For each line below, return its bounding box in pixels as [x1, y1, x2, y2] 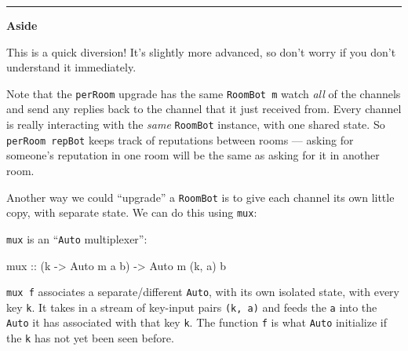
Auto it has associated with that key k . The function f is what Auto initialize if [6, 314, 387, 331]
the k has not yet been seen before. [6, 330, 174, 346]
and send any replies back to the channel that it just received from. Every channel [6, 101, 402, 117]
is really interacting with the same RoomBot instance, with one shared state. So [6, 116, 385, 133]
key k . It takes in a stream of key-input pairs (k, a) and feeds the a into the [6, 298, 377, 315]
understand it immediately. [6, 59, 137, 75]
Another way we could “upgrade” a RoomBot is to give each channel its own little [6, 188, 395, 205]
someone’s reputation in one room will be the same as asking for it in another [6, 147, 380, 163]
